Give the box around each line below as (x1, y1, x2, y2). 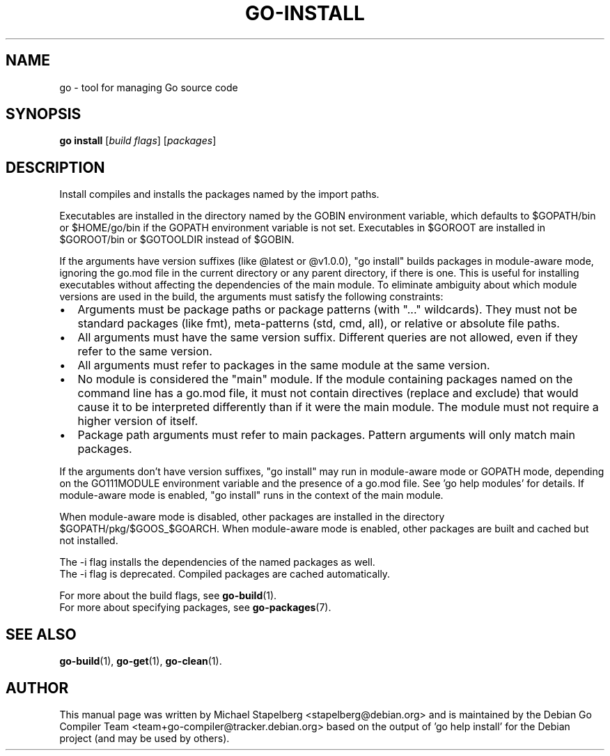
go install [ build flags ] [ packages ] (59, 134, 217, 147)
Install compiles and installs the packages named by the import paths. (59, 188, 380, 201)
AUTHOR (6, 679, 69, 697)
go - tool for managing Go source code (59, 81, 238, 93)
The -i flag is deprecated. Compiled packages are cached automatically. (59, 568, 391, 580)
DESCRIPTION (6, 158, 105, 176)
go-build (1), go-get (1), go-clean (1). (59, 655, 222, 668)
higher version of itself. (77, 414, 198, 429)
